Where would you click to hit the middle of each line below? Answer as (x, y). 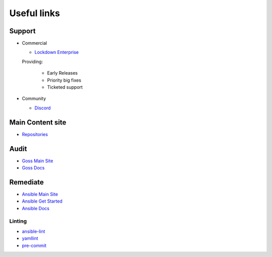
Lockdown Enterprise (57, 52)
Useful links (35, 13)
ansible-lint (33, 231)
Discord (43, 108)
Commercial (35, 43)
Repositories (35, 134)
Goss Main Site (38, 161)
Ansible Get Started (42, 201)
